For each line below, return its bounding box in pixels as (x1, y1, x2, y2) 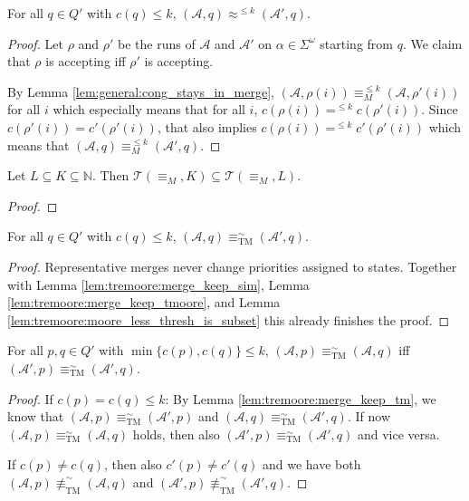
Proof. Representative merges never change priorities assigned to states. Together (7, 256, 457, 275)
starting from (320, 34, 393, 53)
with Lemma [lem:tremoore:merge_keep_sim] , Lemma (7, 275, 310, 294)
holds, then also (132, 424, 220, 443)
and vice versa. (357, 424, 440, 443)
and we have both (262, 455, 361, 474)
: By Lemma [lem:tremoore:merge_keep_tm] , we (165, 389, 436, 408)
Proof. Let (7, 34, 63, 53)
